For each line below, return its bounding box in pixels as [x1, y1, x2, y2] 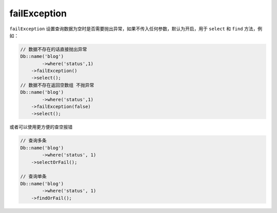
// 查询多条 [20, 138, 47, 143]
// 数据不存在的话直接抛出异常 [20, 46, 87, 52]
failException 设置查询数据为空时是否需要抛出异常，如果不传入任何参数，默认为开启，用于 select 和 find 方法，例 [9, 26, 263, 32]
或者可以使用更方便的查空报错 [9, 124, 73, 130]
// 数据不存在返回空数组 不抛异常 [20, 82, 94, 88]
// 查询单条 [20, 174, 47, 179]
